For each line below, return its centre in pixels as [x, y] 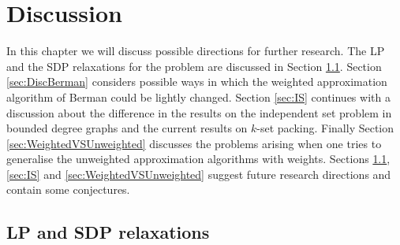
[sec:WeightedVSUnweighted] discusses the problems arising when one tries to [194, 143]
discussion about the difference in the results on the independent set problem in [199, 112]
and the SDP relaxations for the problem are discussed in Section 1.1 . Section [194, 66]
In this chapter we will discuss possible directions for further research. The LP [196, 51]
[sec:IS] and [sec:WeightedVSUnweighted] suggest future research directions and [199, 174]
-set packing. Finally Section [325, 128]
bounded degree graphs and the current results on [127, 128]
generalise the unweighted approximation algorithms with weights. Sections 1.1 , [198, 159]
